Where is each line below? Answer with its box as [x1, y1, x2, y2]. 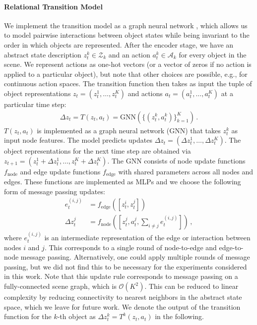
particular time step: [4, 99, 66, 109]
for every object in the [179, 49, 247, 59]
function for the [4, 311, 52, 322]
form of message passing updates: [4, 186, 105, 196]
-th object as [57, 311, 96, 322]
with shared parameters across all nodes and [118, 166, 253, 176]
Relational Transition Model [4, 1, 103, 11]
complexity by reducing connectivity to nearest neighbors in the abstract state [4, 292, 242, 302]
